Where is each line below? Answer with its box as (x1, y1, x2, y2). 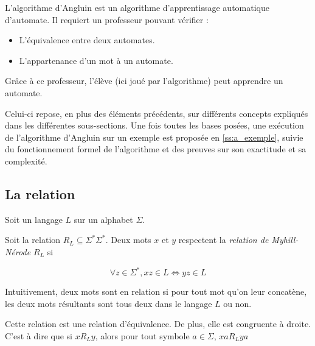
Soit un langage (5, 213, 63, 225)
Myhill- (271, 233, 299, 246)
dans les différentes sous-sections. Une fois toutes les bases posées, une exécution (5, 119, 304, 132)
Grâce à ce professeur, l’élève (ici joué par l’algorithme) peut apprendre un (5, 74, 283, 87)
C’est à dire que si (5, 329, 73, 342)
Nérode (5, 245, 31, 258)
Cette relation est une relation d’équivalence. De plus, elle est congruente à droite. (5, 317, 311, 330)
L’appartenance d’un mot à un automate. (19, 54, 173, 66)
